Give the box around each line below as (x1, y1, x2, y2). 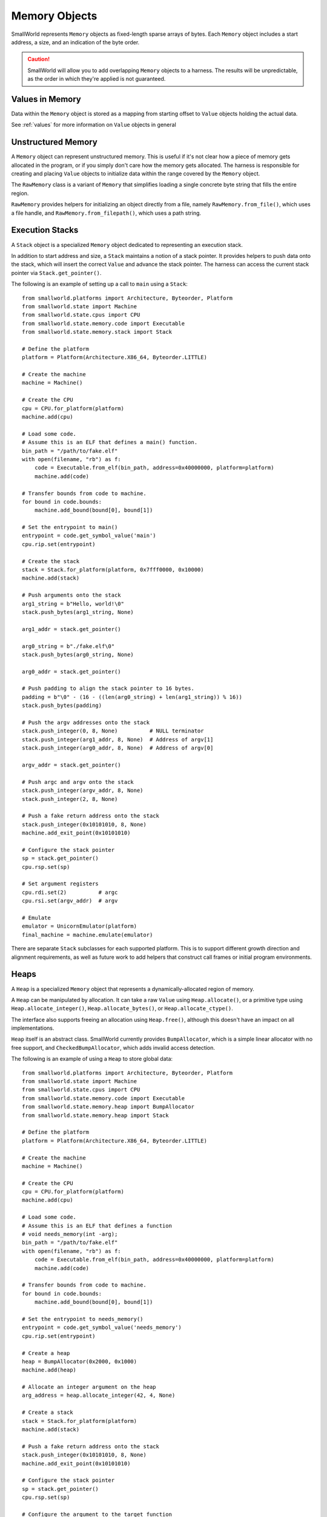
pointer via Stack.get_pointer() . (11, 269, 102, 276)
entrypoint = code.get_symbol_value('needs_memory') (22, 1324, 182, 1331)
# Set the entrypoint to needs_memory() (22, 1316, 144, 1322)
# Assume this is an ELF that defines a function (22, 1222, 173, 1229)
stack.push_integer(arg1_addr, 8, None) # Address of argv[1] (22, 736, 214, 743)
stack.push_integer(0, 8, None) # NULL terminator (22, 728, 204, 734)
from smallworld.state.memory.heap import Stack (22, 1112, 169, 1119)
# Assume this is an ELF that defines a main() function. (22, 439, 198, 446)
